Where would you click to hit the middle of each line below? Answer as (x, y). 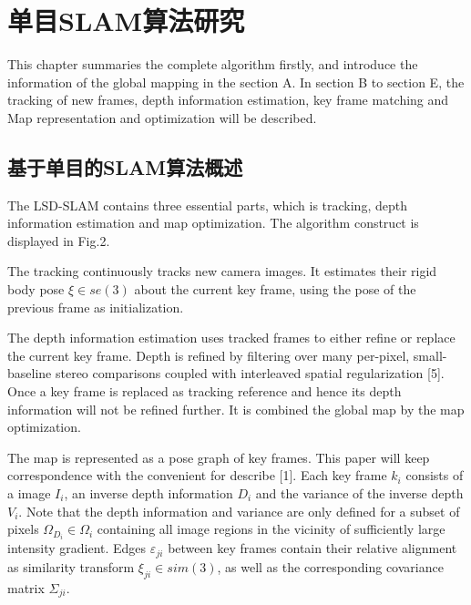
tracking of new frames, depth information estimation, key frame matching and (228, 100)
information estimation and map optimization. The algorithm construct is (213, 223)
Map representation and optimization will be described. (162, 117)
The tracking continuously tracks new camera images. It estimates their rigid (222, 271)
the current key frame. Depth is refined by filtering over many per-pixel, (209, 355)
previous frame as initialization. (96, 307)
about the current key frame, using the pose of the (275, 289)
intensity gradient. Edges (77, 548)
